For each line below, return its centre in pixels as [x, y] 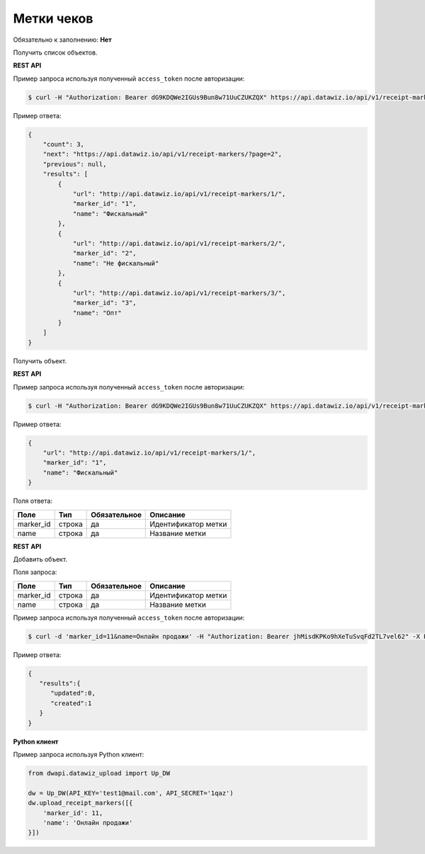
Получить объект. [40, 360]
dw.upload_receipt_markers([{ [80, 803]
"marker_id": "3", [105, 303]
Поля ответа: [33, 501]
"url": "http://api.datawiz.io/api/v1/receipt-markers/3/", [179, 293]
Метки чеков [53, 18]
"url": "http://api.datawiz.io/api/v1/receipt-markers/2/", [179, 243]
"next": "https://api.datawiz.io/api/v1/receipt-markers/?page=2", [163, 154]
